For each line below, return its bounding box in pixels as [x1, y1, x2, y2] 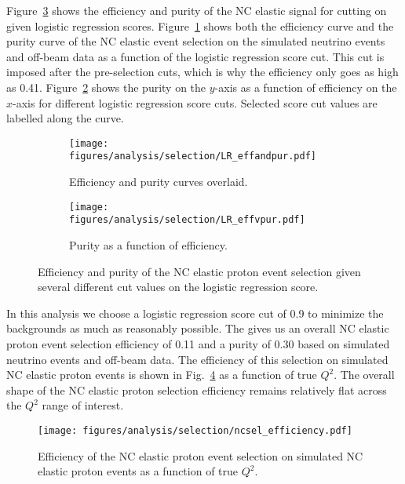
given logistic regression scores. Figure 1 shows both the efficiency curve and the [6, 17, 394, 34]
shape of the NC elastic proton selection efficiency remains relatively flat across [6, 381, 387, 398]
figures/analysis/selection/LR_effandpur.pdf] [69, 151, 316, 162]
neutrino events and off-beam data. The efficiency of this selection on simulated [6, 351, 389, 367]
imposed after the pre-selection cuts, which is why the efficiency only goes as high [6, 64, 399, 80]
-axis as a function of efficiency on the [214, 78, 397, 95]
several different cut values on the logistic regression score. [38, 278, 319, 295]
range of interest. [42, 397, 124, 413]
